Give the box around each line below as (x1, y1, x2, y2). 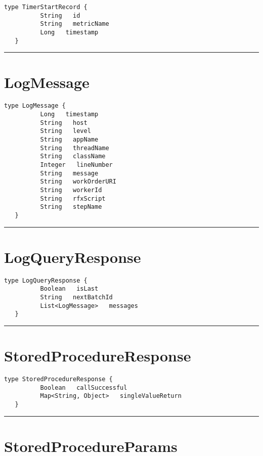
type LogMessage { (4, 102, 66, 110)
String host (40, 119, 87, 126)
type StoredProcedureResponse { (4, 376, 113, 383)
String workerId (40, 186, 102, 194)
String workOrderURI (40, 178, 116, 186)
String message (40, 169, 99, 177)
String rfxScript (40, 195, 106, 202)
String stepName (40, 203, 102, 211)
